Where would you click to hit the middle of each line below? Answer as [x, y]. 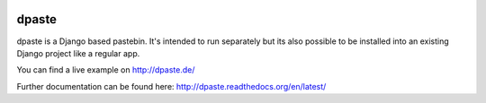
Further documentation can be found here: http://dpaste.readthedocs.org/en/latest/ [171, 86]
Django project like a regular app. [78, 53]
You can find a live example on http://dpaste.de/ [106, 70]
